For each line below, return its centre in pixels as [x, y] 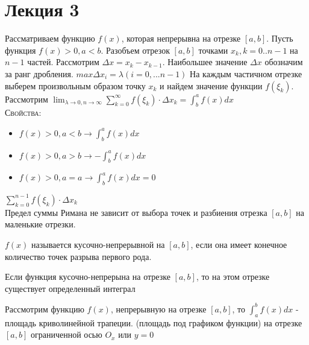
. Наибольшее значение [205, 62]
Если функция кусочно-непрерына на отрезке [88, 277]
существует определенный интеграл [70, 288]
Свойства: [23, 112]
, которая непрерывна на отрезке [181, 38]
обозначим [284, 62]
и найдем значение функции [211, 85]
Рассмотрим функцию [45, 309]
